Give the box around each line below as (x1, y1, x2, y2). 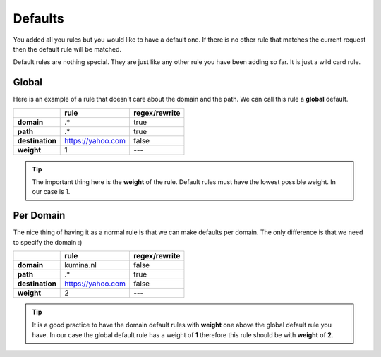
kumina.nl (64, 260, 97, 270)
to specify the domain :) (13, 238, 83, 246)
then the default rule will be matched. (13, 44, 122, 53)
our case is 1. (32, 188, 71, 196)
